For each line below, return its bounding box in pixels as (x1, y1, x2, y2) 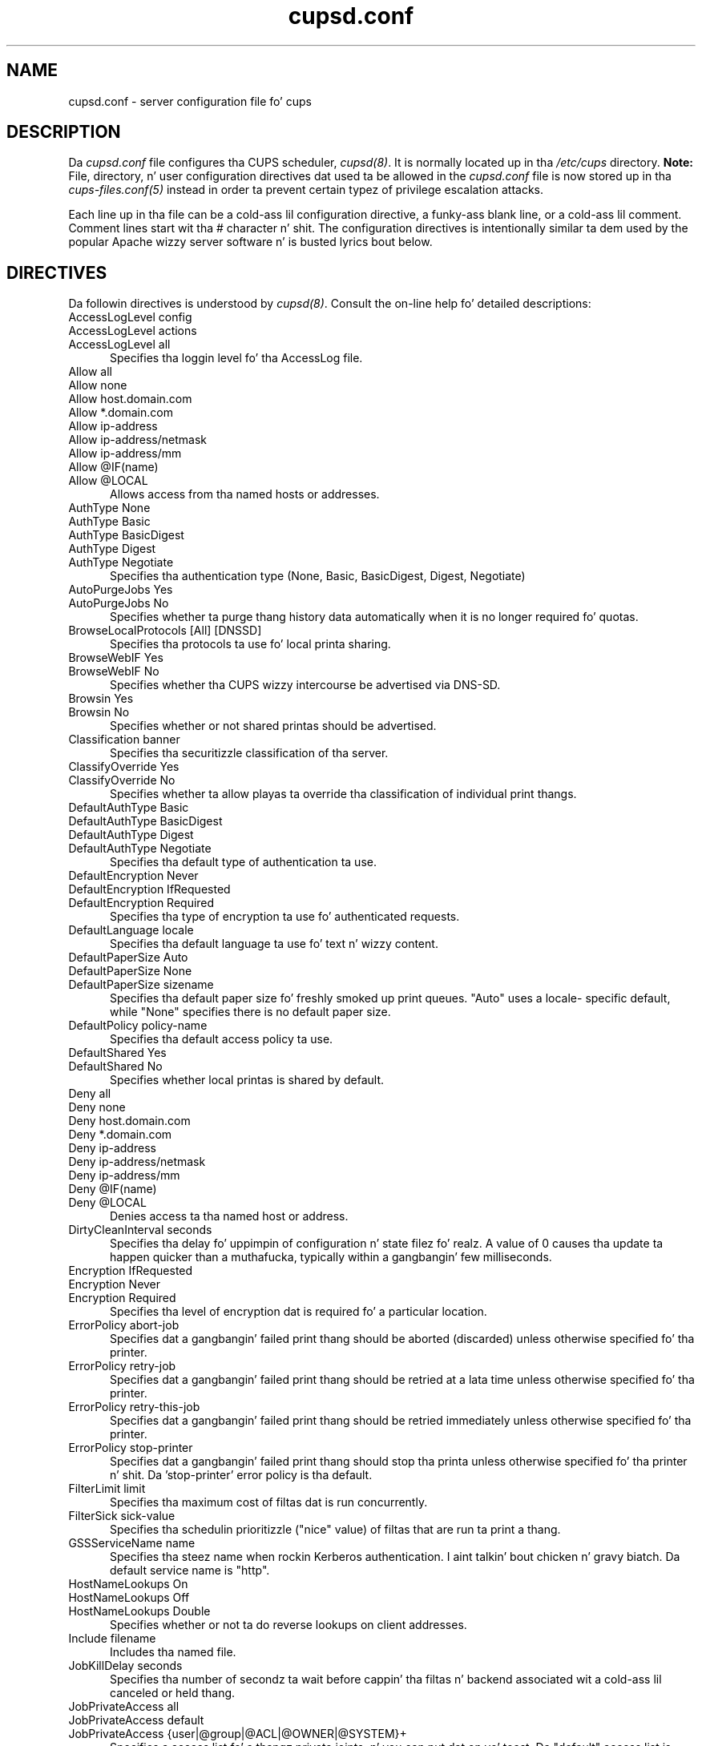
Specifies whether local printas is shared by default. (110, 1073, 384, 1087)
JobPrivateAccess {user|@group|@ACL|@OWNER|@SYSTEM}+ (68, 1727, 407, 1741)
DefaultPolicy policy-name (68, 1018, 208, 1033)
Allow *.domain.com (68, 405, 173, 420)
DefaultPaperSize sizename (68, 978, 214, 992)
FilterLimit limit (68, 1482, 146, 1496)
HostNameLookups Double (68, 1604, 211, 1619)
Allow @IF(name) (68, 460, 159, 474)
